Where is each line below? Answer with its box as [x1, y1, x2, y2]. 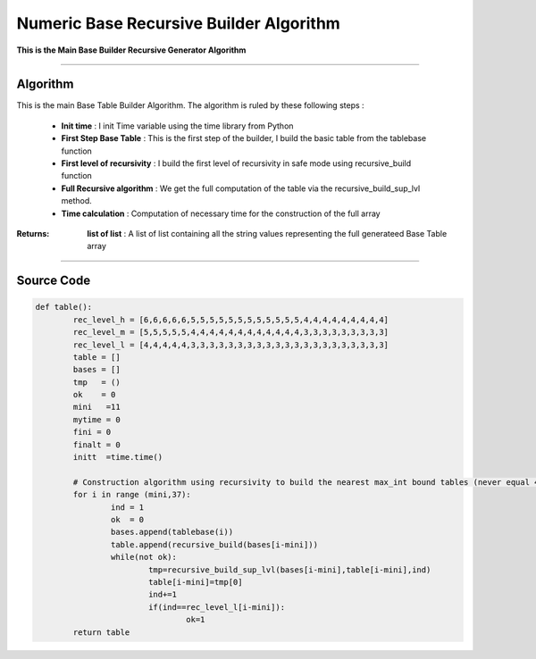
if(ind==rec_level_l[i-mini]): [147, 602, 286, 612]
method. [61, 196, 93, 206]
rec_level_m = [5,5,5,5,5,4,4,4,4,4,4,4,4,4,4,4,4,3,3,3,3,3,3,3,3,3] [72, 327, 389, 338]
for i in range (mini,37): [72, 489, 191, 500]
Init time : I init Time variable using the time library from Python [61, 121, 294, 131]
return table [72, 627, 130, 638]
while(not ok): [110, 552, 178, 563]
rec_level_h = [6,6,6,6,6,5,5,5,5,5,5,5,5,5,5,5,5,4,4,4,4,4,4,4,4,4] [72, 314, 389, 325]
